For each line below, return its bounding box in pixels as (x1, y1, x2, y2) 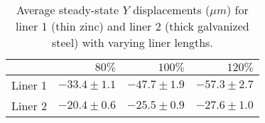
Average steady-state (16, 1, 119, 18)
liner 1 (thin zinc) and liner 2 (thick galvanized (16, 18, 249, 34)
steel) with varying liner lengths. (51, 34, 213, 50)
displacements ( (133, 1, 210, 18)
